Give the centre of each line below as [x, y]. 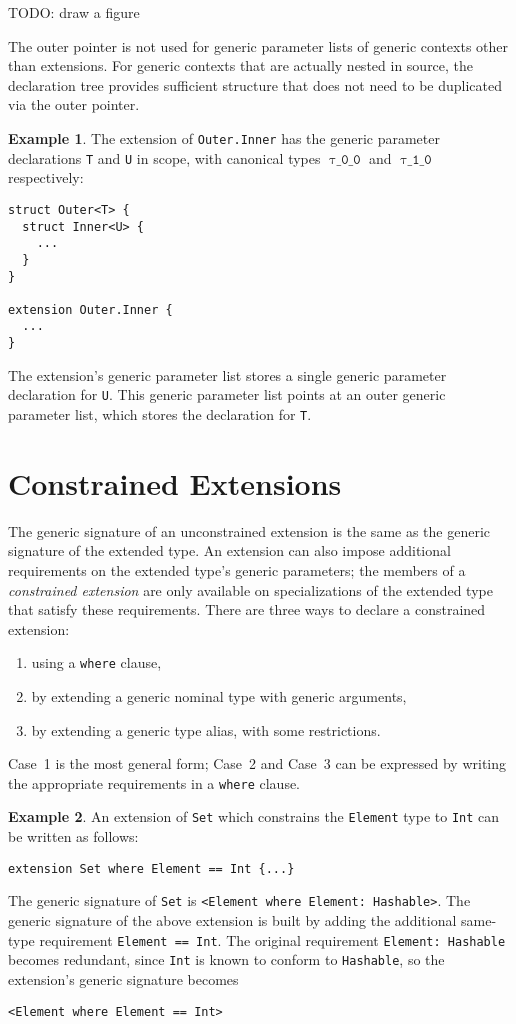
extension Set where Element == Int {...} [151, 868]
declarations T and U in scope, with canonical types [164, 157]
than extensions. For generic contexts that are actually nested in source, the [241, 65]
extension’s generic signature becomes [123, 978]
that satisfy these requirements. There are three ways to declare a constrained [247, 609]
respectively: [46, 177]
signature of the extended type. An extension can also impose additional [229, 550]
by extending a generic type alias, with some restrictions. [206, 729]
